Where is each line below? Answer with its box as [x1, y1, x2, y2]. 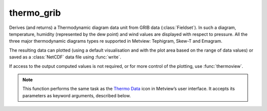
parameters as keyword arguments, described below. [22, 92, 131, 98]
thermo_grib [9, 7, 61, 18]
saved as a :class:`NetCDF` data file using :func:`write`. [9, 54, 121, 60]
